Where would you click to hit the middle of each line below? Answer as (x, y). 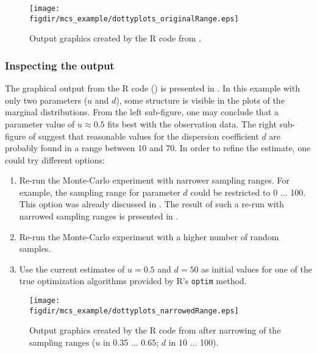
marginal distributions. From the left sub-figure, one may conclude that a (142, 112)
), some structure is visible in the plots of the (200, 100)
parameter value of (40, 123)
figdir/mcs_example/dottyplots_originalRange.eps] (134, 19)
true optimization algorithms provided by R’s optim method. (133, 281)
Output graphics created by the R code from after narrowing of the (155, 330)
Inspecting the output (60, 65)
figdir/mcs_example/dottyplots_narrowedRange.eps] (134, 311)
